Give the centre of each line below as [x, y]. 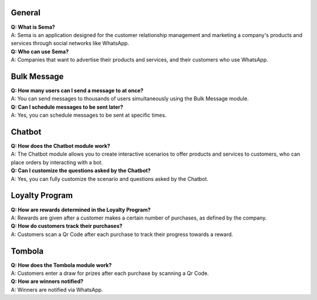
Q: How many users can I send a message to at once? [77, 90]
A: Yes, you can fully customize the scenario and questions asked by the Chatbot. [109, 178]
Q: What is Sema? [33, 27]
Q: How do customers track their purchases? [67, 226]
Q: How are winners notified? [47, 281]
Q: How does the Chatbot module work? [61, 146]
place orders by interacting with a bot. [57, 162]
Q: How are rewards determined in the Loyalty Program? [81, 210]
